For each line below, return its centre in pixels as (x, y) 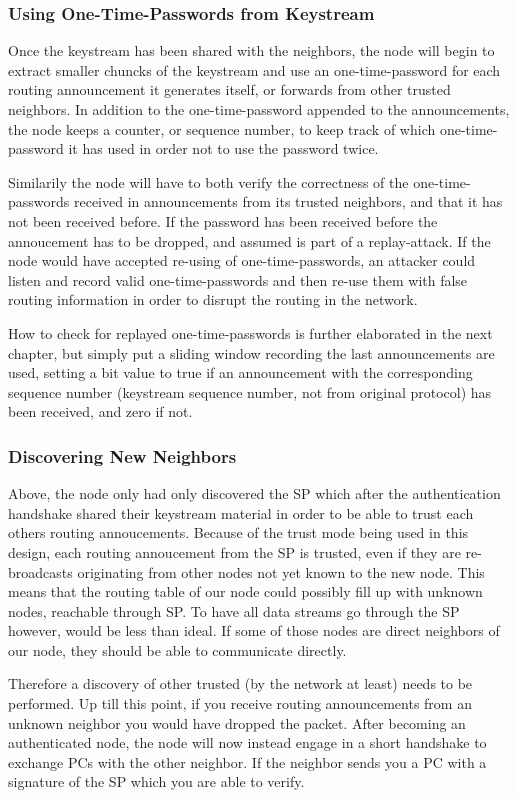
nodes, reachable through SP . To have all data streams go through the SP (234, 610)
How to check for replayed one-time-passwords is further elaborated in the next (250, 332)
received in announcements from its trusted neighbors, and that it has (288, 201)
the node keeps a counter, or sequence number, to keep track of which (222, 128)
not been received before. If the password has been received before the (223, 220)
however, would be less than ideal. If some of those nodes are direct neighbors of (254, 630)
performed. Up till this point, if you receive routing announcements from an (240, 703)
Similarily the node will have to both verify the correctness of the (208, 181)
